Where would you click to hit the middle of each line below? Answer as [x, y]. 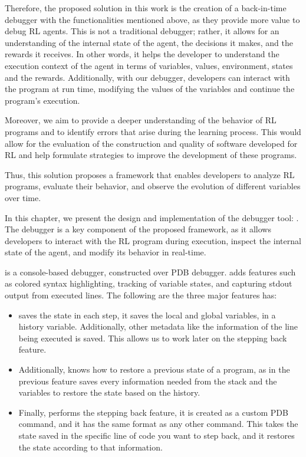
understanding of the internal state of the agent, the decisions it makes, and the [149, 42]
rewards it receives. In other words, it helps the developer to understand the [142, 54]
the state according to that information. [91, 447]
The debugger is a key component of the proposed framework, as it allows [138, 229]
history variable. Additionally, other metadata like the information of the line [158, 326]
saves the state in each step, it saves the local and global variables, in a [147, 315]
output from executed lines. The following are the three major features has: [141, 295]
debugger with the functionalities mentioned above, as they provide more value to [152, 19]
